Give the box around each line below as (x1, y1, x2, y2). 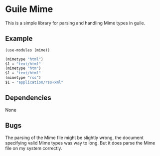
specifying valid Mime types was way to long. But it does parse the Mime (5, 140, 156, 146)
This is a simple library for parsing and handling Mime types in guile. (5, 20, 146, 26)
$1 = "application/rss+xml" (5, 80, 64, 85)
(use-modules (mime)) (5, 47, 50, 53)
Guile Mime (5, 3, 53, 15)
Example (5, 34, 33, 43)
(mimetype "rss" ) (5, 75, 41, 80)
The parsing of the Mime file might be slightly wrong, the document (5, 135, 144, 141)
